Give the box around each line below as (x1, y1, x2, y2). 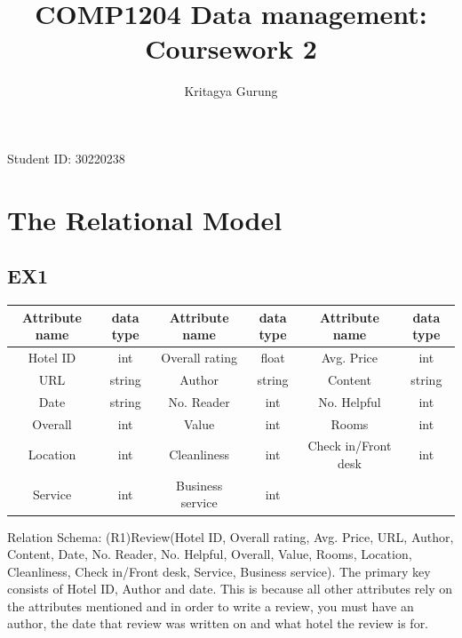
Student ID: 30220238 (7, 148, 125, 167)
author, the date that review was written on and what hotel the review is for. (7, 614, 429, 633)
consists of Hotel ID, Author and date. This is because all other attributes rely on (7, 579, 452, 598)
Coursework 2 (145, 30, 317, 67)
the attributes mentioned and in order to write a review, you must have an (7, 596, 414, 615)
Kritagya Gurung (184, 82, 278, 100)
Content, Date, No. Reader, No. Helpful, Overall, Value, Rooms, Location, (7, 545, 412, 563)
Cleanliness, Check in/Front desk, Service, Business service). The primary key (7, 562, 431, 580)
